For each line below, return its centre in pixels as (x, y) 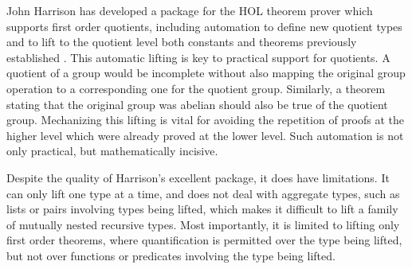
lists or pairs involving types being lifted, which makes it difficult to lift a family (202, 209)
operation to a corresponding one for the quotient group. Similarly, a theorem (196, 88)
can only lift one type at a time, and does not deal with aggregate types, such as (203, 193)
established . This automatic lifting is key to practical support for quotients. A (198, 57)
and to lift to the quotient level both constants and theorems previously (182, 42)
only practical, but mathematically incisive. (112, 151)
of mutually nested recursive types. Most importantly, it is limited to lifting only (203, 224)
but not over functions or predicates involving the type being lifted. (171, 255)
